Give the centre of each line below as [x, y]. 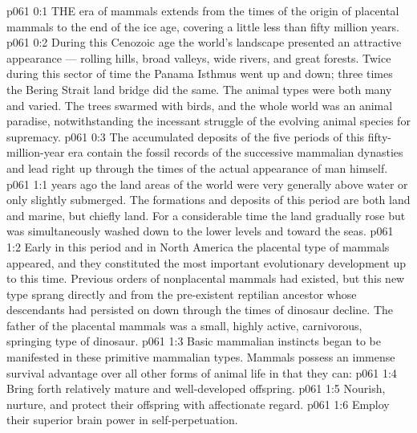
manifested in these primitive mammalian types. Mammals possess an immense [201, 357]
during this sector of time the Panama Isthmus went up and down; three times [200, 74]
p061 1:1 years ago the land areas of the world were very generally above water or [207, 184]
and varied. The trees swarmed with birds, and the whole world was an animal [200, 105]
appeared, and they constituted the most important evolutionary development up [206, 262]
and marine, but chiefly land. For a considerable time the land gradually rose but [206, 215]
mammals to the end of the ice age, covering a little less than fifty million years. [203, 26]
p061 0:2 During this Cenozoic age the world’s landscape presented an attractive [204, 42]
